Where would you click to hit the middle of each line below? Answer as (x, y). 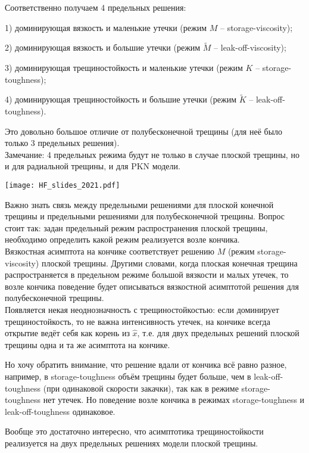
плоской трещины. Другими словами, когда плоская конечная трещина (169, 263)
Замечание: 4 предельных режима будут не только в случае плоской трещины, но (152, 154)
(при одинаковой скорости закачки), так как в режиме (141, 388)
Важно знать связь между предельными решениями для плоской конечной (139, 204)
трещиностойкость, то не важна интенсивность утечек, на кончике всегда (138, 321)
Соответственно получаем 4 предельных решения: (96, 7)
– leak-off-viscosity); (250, 47)
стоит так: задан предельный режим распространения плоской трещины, (136, 227)
